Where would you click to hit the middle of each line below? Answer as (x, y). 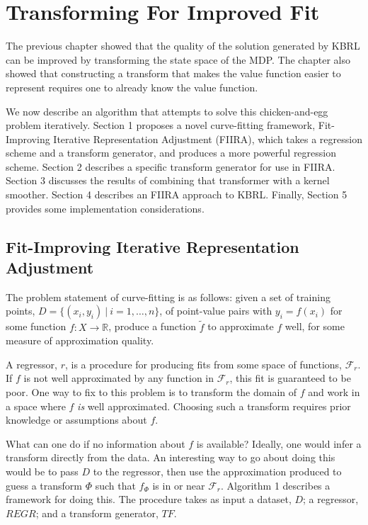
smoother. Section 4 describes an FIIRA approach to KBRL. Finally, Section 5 (177, 194)
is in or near (179, 485)
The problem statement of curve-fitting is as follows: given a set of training (168, 297)
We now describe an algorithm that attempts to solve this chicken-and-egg (167, 111)
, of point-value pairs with (216, 311)
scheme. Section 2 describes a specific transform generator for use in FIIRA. (171, 166)
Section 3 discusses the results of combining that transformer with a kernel (168, 180)
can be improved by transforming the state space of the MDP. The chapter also (178, 59)
